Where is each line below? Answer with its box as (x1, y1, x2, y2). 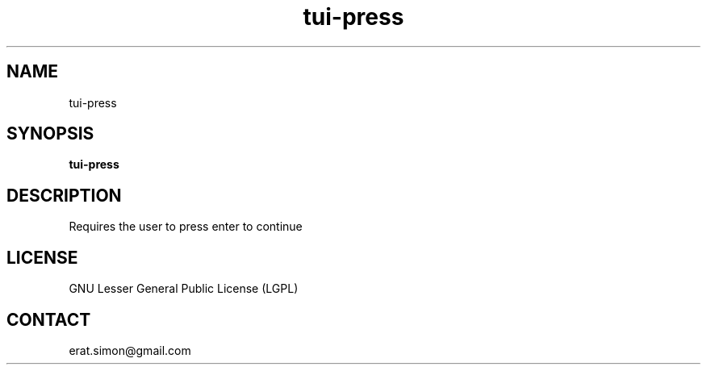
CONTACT (6, 309, 91, 330)
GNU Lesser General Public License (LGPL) (69, 281, 299, 296)
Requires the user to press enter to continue (69, 219, 303, 234)
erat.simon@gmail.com (69, 343, 191, 357)
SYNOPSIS (6, 123, 94, 144)
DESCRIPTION (6, 185, 122, 206)
